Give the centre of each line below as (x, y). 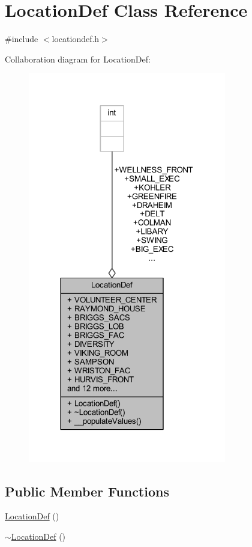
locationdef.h (76, 39)
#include (22, 39)
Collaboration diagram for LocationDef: (78, 59)
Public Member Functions (87, 491)
